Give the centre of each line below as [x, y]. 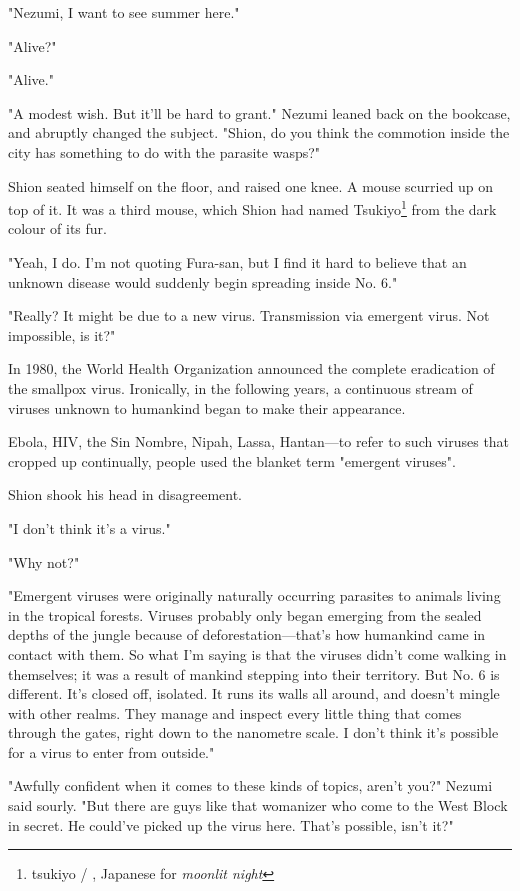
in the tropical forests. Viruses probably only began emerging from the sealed [245, 614]
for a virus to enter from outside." [111, 751]
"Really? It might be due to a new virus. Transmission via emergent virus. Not [249, 315]
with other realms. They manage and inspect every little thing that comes [235, 712]
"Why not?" [44, 561]
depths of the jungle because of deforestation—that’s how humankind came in [247, 634]
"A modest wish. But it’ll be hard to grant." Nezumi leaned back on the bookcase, [259, 112]
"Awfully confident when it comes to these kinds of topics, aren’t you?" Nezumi [250, 785]
